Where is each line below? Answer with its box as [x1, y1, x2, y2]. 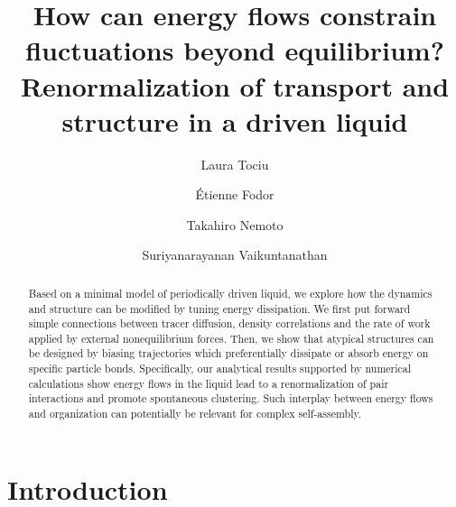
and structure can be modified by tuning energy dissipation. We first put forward [28, 300, 411, 316]
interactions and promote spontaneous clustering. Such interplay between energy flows [28, 391, 433, 406]
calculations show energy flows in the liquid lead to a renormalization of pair [28, 375, 389, 391]
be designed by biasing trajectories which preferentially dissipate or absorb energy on [28, 346, 429, 361]
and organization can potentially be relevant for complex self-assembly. [28, 406, 362, 421]
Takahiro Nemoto [186, 215, 284, 234]
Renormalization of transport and [20, 67, 450, 104]
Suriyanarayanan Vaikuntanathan [142, 245, 328, 264]
